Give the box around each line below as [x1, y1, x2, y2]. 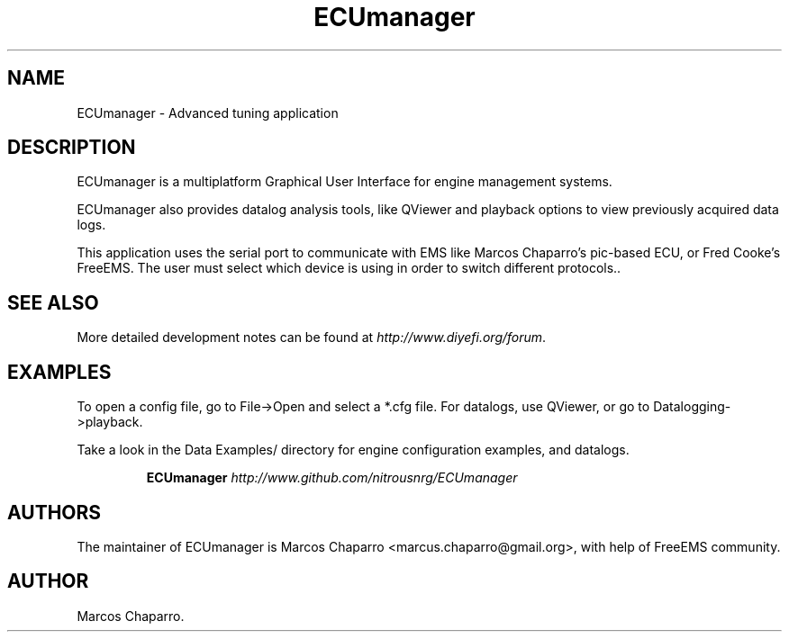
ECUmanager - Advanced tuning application [77, 104, 339, 121]
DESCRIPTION [7, 136, 136, 159]
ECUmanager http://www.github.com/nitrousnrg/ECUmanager [146, 470, 518, 486]
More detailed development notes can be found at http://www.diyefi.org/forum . [77, 329, 547, 346]
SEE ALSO [7, 291, 99, 314]
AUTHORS [7, 500, 102, 524]
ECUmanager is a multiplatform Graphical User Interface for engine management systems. [77, 174, 612, 190]
